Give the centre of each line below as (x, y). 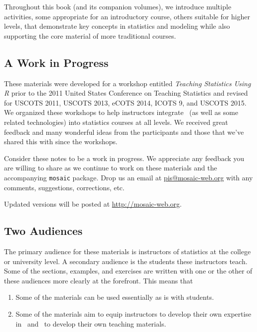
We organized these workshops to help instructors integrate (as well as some (121, 112)
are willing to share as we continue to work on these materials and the (111, 168)
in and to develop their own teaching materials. (91, 323)
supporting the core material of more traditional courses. (90, 35)
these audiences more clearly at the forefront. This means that (99, 280)
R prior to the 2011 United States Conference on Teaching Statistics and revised (126, 93)
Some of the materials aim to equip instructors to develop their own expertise (133, 313)
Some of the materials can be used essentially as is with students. (115, 297)
